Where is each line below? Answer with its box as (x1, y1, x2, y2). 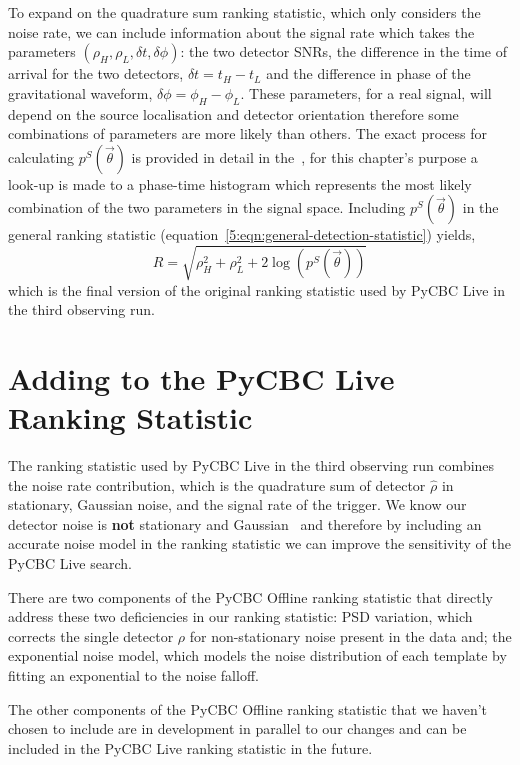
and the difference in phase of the (266, 63, 471, 84)
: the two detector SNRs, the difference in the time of (180, 41, 507, 62)
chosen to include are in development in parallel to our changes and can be (8, 718, 467, 739)
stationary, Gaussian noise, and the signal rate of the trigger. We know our (8, 494, 467, 515)
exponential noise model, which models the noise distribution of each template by (8, 645, 507, 666)
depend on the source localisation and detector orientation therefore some (8, 103, 459, 124)
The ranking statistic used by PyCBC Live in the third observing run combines (8, 455, 495, 475)
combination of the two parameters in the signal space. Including (8, 197, 406, 218)
